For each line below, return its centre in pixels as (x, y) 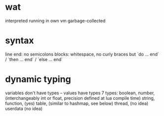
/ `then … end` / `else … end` (34, 59)
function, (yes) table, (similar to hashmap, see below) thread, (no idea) (77, 103)
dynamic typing (38, 79)
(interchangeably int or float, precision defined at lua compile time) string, (80, 98)
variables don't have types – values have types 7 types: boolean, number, (80, 93)
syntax (20, 41)
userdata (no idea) (24, 108)
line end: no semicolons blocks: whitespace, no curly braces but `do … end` (82, 54)
